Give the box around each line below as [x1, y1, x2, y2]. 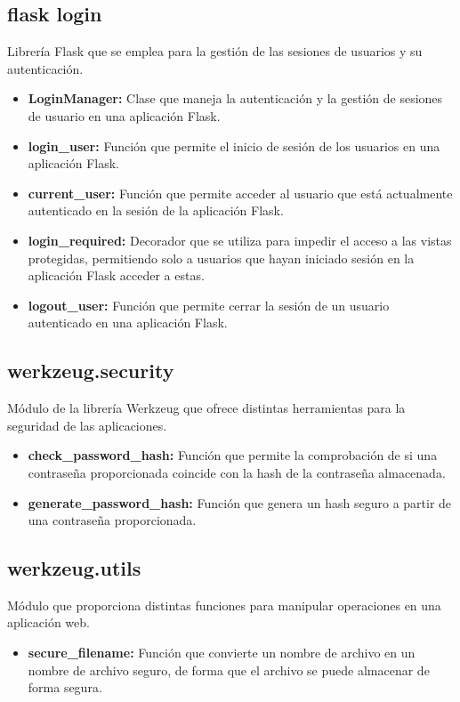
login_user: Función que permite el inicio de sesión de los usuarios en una [28, 136, 440, 155]
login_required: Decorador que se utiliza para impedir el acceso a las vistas [28, 230, 452, 249]
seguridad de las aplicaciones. [7, 416, 167, 434]
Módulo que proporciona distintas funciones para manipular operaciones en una [7, 595, 441, 614]
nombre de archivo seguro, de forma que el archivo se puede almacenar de [28, 660, 430, 679]
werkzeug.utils [7, 554, 141, 582]
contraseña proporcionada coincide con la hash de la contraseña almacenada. [28, 463, 446, 481]
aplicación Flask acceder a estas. [28, 266, 205, 285]
